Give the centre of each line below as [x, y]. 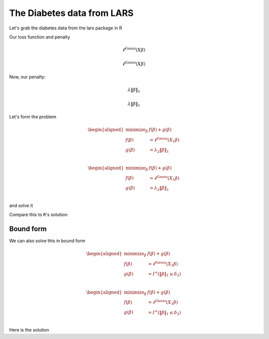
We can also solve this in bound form [47, 241]
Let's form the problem [33, 117]
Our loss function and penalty [40, 37]
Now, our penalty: [27, 77]
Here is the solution [29, 330]
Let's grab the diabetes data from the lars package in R [66, 28]
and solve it [21, 205]
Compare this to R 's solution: [39, 215]
